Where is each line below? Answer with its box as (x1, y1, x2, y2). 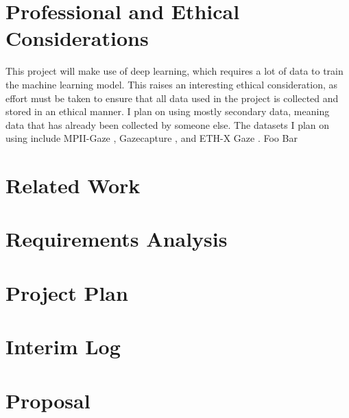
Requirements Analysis (5, 225, 228, 253)
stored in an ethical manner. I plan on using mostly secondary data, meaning (5, 104, 330, 119)
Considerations (5, 24, 149, 52)
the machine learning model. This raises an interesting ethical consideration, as (5, 77, 337, 91)
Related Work (5, 171, 141, 199)
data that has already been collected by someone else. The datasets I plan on (5, 117, 330, 132)
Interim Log (5, 332, 121, 360)
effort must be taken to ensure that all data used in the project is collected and (5, 90, 339, 105)
